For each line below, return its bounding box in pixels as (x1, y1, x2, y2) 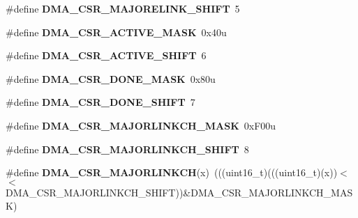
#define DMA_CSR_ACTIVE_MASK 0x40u (6, 24, 227, 39)
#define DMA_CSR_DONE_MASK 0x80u (6, 71, 216, 86)
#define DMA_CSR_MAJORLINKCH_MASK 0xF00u (6, 118, 276, 132)
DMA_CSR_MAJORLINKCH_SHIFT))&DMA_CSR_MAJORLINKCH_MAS (6, 185, 353, 199)
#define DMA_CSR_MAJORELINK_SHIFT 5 (6, 1, 240, 15)
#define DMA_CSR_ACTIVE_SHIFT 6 (6, 48, 207, 63)
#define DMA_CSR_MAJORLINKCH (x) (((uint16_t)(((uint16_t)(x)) (6, 165, 338, 180)
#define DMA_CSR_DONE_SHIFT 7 (6, 95, 195, 109)
